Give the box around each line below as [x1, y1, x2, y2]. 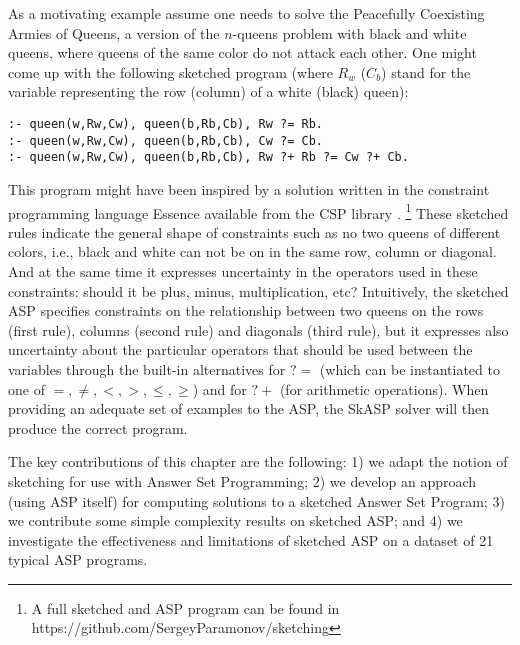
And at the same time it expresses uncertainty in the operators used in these [8, 260, 478, 281]
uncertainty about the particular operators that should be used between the [8, 339, 473, 360]
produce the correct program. [8, 417, 188, 438]
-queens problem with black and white [232, 22, 467, 43]
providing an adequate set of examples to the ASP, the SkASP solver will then [8, 398, 489, 419]
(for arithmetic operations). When [279, 378, 489, 399]
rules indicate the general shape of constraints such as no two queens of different [8, 221, 501, 242]
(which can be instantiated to [319, 358, 500, 379]
